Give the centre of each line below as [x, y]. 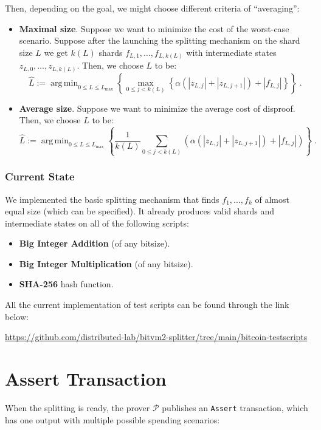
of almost [272, 199]
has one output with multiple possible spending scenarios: [112, 419]
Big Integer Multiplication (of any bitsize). [106, 263]
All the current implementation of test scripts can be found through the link [147, 305]
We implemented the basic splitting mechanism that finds [112, 199]
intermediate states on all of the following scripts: [97, 223]
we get [56, 52]
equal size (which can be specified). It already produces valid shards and [140, 211]
